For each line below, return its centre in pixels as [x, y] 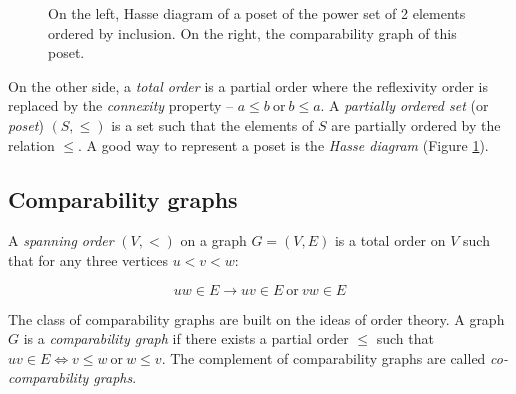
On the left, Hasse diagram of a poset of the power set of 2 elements [257, 13]
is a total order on [390, 240]
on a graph [213, 240]
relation [31, 144]
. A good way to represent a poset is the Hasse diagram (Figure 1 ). [283, 144]
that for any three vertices [88, 259]
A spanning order [61, 240]
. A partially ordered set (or [404, 105]
